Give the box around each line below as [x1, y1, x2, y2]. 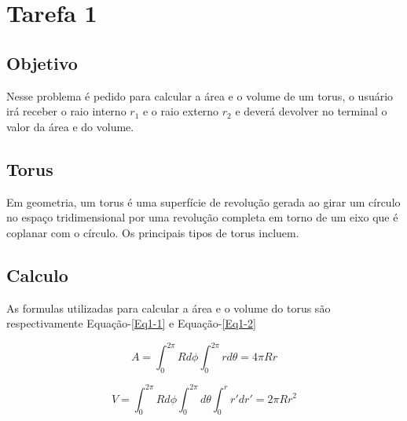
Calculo [6, 262, 68, 287]
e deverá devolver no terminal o [235, 103, 387, 119]
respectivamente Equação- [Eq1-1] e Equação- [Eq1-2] [6, 315, 256, 331]
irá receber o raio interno [6, 103, 126, 119]
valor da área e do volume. [6, 118, 134, 134]
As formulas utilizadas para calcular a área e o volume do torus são [6, 299, 331, 316]
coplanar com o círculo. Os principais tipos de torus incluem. [6, 224, 299, 240]
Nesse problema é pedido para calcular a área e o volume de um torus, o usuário [6, 87, 394, 104]
